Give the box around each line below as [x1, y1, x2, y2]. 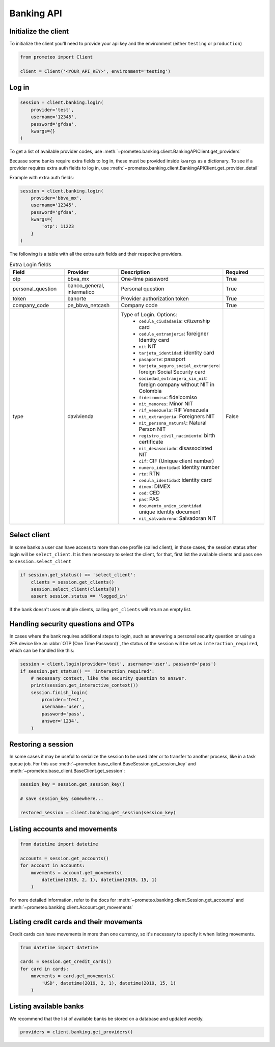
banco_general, [67, 282, 104, 289]
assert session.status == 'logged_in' [31, 593, 128, 599]
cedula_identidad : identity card [139, 477, 212, 483]
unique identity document [139, 508, 201, 515]
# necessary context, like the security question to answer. [31, 675, 187, 681]
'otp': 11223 [41, 224, 74, 229]
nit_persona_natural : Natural [139, 419, 207, 426]
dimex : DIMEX [139, 483, 171, 490]
